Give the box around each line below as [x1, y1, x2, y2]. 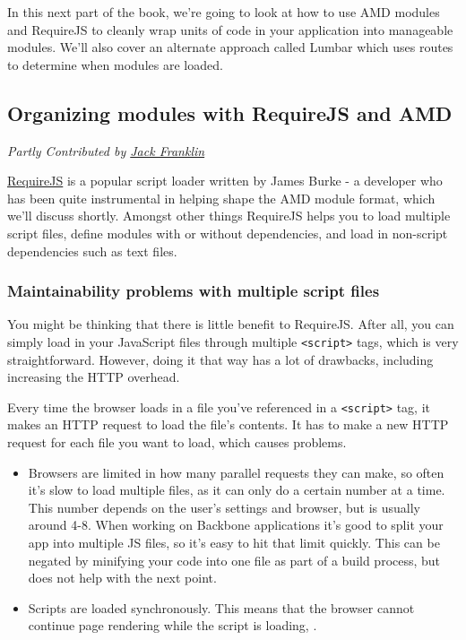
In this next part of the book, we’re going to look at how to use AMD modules [7, 3, 440, 21]
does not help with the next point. [28, 568, 217, 587]
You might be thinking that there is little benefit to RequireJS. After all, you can [7, 315, 454, 333]
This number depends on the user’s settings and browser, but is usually [28, 497, 420, 516]
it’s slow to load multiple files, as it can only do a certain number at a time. [28, 480, 445, 499]
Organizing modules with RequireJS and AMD [7, 99, 453, 126]
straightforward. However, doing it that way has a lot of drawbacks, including [7, 350, 434, 368]
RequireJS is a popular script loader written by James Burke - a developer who [7, 171, 443, 190]
